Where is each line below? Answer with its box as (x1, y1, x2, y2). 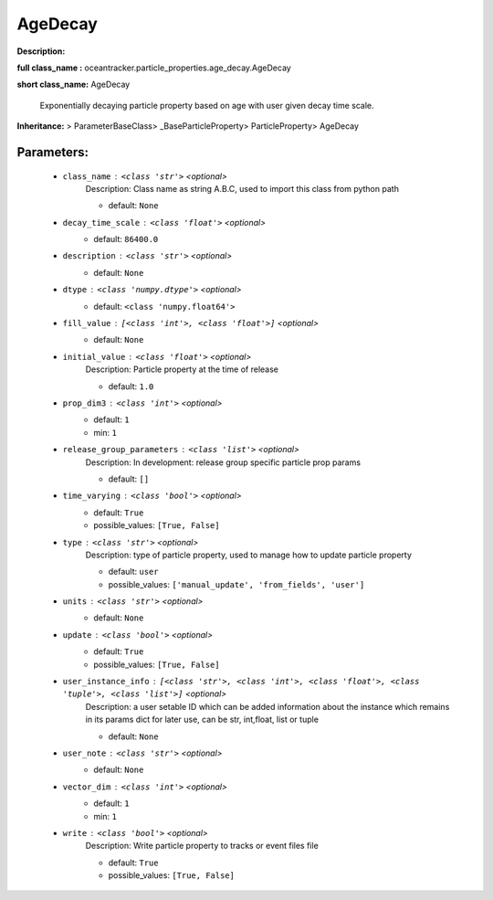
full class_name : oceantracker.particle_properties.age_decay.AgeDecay (16, 62, 291, 73)
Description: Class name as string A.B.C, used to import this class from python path (85, 183, 399, 194)
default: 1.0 (108, 380, 154, 392)
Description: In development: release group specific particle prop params (85, 457, 361, 468)
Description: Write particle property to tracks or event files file (85, 841, 319, 852)
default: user (108, 566, 159, 577)
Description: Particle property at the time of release (85, 364, 278, 375)
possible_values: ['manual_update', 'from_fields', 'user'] (108, 578, 365, 589)
